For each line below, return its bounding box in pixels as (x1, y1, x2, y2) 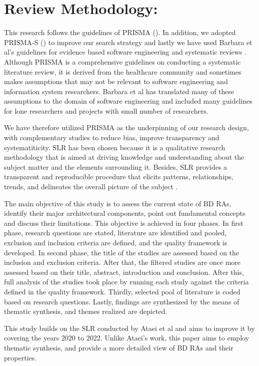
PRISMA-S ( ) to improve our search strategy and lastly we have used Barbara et (4, 37, 252, 47)
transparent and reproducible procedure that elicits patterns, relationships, (4, 171, 233, 182)
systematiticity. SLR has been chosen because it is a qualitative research (4, 142, 225, 152)
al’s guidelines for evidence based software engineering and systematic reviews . (4, 47, 246, 57)
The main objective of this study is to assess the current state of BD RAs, (4, 198, 231, 208)
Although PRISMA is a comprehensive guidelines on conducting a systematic (4, 56, 241, 67)
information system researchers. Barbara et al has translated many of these (4, 86, 234, 96)
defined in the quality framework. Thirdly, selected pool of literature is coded (4, 286, 240, 296)
